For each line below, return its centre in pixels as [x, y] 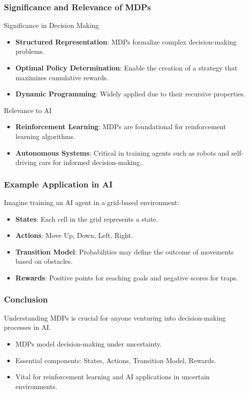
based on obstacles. [44, 261]
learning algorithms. [45, 136]
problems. [30, 51]
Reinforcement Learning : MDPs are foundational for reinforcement [121, 127]
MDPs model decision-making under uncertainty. [89, 343]
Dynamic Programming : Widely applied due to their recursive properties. [130, 94]
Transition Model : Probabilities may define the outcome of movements [124, 251]
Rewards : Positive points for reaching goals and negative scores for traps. [127, 277]
